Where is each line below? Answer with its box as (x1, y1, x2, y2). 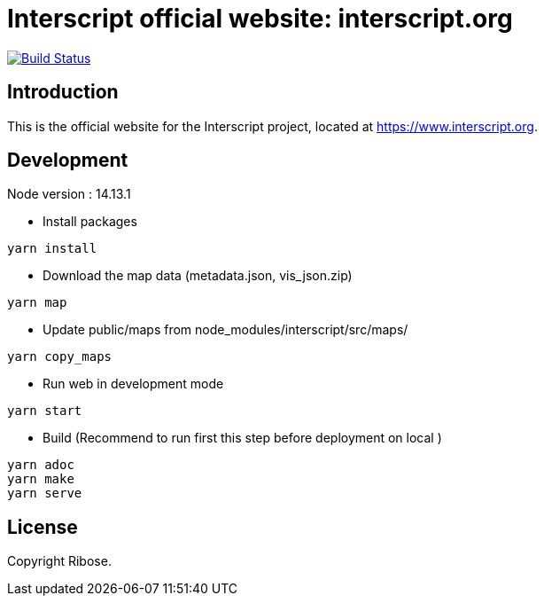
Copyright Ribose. (7, 553, 112, 569)
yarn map (7, 295, 67, 310)
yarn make (7, 472, 74, 487)
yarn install (7, 241, 97, 256)
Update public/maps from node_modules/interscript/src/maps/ (43, 322, 408, 338)
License (7, 515, 78, 538)
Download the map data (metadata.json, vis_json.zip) (43, 268, 353, 284)
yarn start (7, 403, 82, 419)
